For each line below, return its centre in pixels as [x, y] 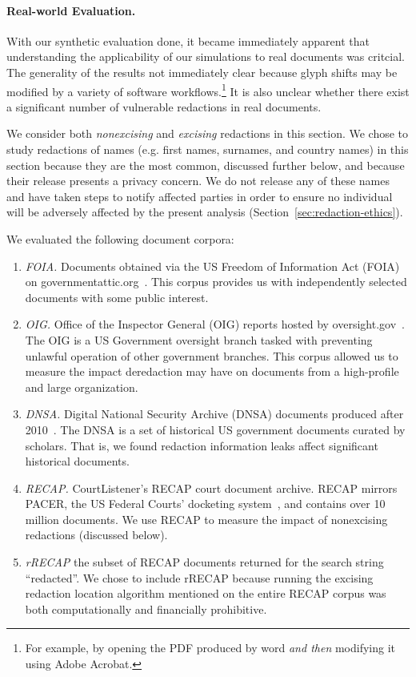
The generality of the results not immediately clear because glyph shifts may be [202, 72]
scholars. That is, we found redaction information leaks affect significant [202, 445]
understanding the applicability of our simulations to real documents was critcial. [206, 56]
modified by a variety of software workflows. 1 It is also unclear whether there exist [208, 90]
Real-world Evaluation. [71, 10]
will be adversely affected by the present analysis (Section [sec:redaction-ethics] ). [205, 212]
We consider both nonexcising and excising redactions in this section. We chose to [208, 133]
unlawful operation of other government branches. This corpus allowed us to [212, 355]
